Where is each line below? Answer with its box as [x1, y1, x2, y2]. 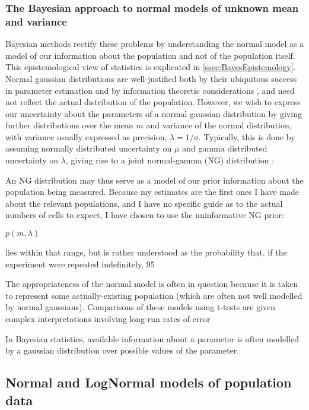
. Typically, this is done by [198, 130, 295, 143]
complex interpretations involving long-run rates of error [5, 313, 211, 325]
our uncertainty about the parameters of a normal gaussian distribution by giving [5, 107, 302, 119]
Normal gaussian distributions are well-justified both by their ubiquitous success [5, 72, 297, 84]
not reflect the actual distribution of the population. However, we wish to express [5, 96, 301, 108]
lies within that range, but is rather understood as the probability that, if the [5, 246, 287, 258]
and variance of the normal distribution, [146, 119, 292, 131]
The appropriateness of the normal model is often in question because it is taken [5, 277, 298, 290]
